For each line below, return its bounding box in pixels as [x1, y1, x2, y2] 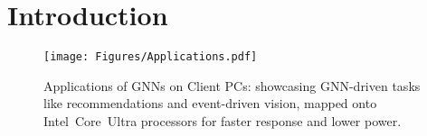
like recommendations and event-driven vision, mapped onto [43, 94, 377, 113]
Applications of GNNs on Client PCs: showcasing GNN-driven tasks [43, 76, 421, 95]
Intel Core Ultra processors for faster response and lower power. [43, 111, 402, 130]
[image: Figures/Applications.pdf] [43, 50, 258, 64]
